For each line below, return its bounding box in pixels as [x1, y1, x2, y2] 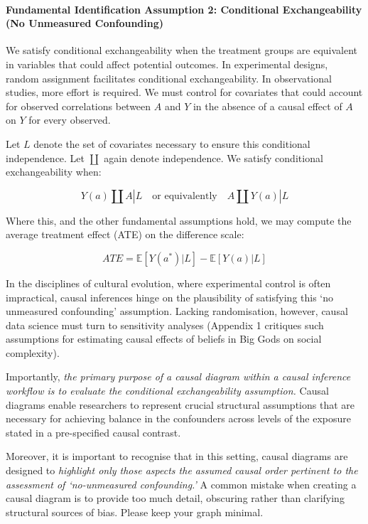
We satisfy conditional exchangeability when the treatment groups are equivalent [6, 43, 358, 58]
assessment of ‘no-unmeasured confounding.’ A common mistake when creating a [6, 476, 357, 491]
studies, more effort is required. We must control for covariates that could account [6, 85, 363, 100]
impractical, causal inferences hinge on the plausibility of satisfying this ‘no [6, 289, 334, 304]
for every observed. [28, 112, 111, 127]
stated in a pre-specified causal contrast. [6, 424, 181, 439]
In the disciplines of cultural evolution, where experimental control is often [6, 275, 331, 290]
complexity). [6, 345, 60, 360]
